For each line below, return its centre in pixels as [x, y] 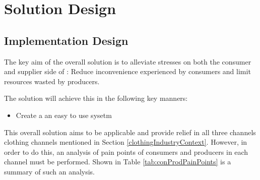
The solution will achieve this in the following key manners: [96, 98]
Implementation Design [66, 40]
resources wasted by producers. [52, 81]
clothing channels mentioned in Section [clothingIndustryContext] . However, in [126, 142]
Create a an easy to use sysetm [64, 115]
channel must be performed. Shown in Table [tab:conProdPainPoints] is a [118, 162]
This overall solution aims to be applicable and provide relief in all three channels [130, 132]
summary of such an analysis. [50, 171]
